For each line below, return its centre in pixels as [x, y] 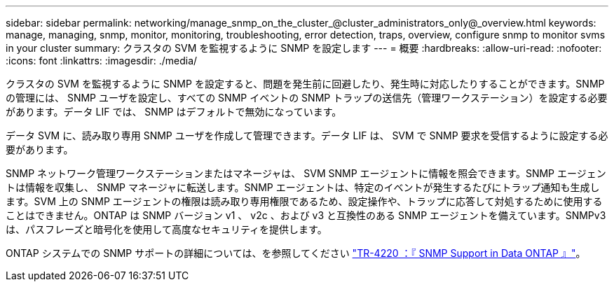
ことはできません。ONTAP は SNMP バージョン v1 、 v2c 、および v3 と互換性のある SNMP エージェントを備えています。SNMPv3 [306, 215]
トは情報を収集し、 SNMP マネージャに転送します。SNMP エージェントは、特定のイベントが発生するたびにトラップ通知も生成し [303, 187]
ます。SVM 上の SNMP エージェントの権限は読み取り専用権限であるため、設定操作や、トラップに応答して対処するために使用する [304, 201]
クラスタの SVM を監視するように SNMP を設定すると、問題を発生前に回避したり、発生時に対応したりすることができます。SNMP [305, 84]
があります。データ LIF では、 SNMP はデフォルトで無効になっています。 [174, 112]
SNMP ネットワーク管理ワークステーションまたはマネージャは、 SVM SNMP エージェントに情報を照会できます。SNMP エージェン [306, 173]
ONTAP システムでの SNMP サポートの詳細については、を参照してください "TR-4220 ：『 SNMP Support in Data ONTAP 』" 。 [296, 253]
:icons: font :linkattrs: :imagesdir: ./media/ [102, 61]
